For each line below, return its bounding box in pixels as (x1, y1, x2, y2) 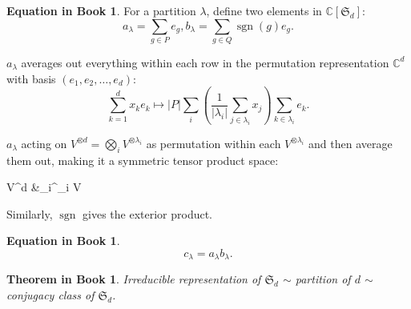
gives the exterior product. (83, 205, 213, 222)
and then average (308, 134, 393, 151)
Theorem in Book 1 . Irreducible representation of (6, 271, 261, 287)
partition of (295, 271, 351, 287)
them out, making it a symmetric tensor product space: (6, 151, 279, 168)
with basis (6, 70, 56, 86)
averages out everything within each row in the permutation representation (21, 54, 389, 70)
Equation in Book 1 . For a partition (6, 2, 196, 18)
